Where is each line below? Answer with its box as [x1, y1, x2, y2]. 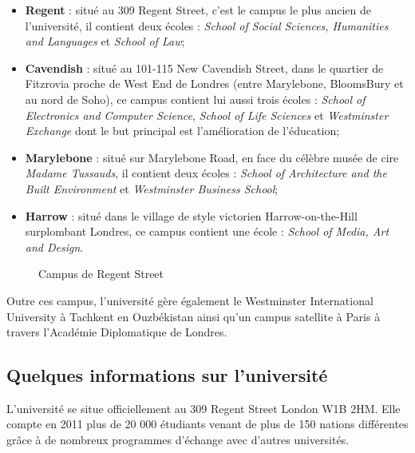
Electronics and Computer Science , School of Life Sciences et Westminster [25, 106, 389, 123]
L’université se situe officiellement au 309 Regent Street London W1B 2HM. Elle [6, 399, 401, 416]
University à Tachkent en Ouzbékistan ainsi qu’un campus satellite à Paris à [6, 308, 381, 324]
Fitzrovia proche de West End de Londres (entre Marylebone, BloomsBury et [25, 75, 404, 92]
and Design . [25, 238, 84, 255]
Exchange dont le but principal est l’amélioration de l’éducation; [25, 122, 340, 139]
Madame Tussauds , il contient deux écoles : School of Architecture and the [25, 165, 387, 181]
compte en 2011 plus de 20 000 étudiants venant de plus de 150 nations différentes [6, 415, 409, 432]
